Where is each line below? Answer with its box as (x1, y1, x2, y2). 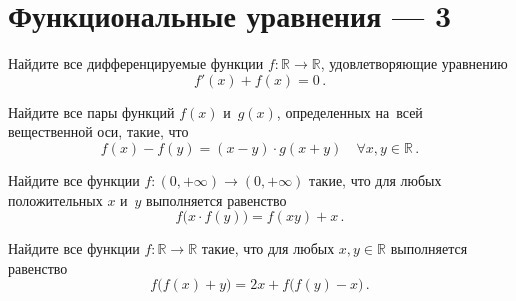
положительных (8, 189, 103, 210)
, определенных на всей (276, 101, 423, 122)
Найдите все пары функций (8, 101, 175, 122)
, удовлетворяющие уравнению (320, 53, 508, 74)
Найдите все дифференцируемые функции (8, 53, 264, 74)
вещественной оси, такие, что (8, 121, 189, 142)
